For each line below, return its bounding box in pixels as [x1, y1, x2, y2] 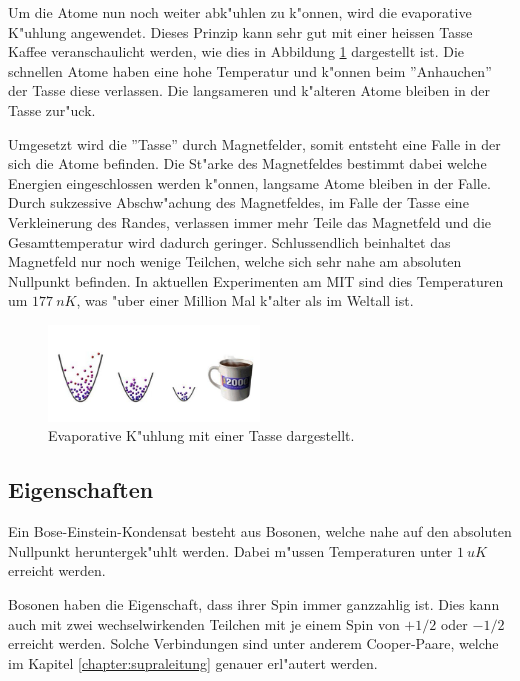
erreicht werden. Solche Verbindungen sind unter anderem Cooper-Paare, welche [8, 633, 499, 654]
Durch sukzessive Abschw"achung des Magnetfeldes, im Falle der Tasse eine [8, 192, 469, 213]
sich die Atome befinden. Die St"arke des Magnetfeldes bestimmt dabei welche [8, 153, 487, 174]
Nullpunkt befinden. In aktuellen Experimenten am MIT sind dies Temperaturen [8, 270, 504, 291]
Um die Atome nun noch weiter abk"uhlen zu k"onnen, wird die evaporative [8, 2, 472, 22]
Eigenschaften [8, 474, 154, 505]
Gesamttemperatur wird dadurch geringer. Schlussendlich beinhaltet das [8, 231, 451, 252]
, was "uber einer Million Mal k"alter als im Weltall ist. [76, 290, 414, 311]
